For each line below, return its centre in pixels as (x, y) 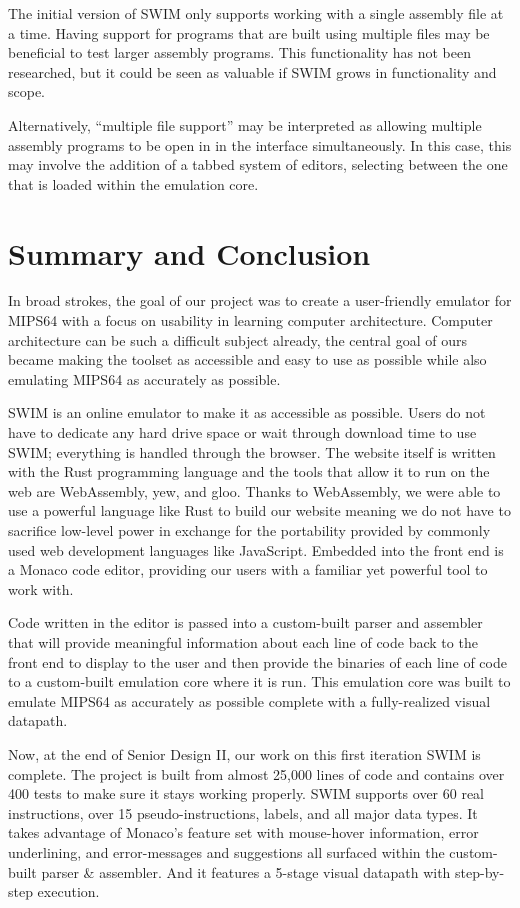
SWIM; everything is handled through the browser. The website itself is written (252, 451)
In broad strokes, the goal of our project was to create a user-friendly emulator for (260, 300)
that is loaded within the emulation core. (133, 183)
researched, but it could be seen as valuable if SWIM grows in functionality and (252, 71)
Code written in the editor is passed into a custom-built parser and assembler (245, 622)
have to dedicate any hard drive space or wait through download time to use (242, 432)
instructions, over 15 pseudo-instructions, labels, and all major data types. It (243, 812)
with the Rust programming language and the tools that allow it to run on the (249, 471)
